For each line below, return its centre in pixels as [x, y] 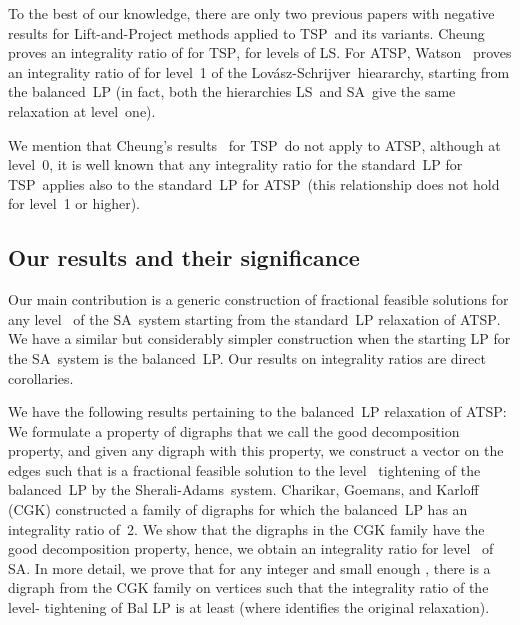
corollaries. [41, 377]
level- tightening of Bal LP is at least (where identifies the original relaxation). [249, 607]
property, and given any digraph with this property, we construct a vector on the [256, 450]
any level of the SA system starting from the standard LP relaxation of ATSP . [254, 318]
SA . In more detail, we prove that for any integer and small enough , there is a [249, 567]
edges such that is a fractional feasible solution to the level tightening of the [244, 469]
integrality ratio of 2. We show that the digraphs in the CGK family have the [246, 528]
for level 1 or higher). [74, 203]
